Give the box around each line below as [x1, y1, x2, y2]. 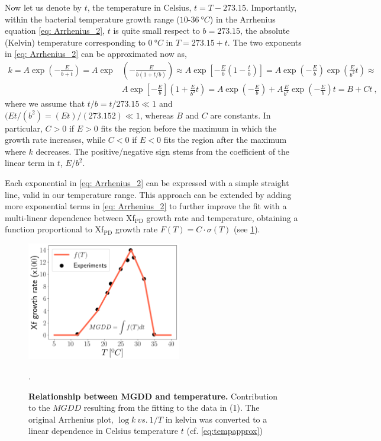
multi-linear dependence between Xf [5, 211, 135, 223]
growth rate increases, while [5, 133, 106, 146]
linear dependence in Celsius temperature [28, 424, 179, 437]
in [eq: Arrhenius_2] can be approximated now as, [5, 47, 187, 60]
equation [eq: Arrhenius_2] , [5, 24, 105, 37]
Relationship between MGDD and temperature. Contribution [28, 389, 278, 402]
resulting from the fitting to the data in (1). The [83, 401, 260, 414]
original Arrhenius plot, [28, 413, 114, 425]
